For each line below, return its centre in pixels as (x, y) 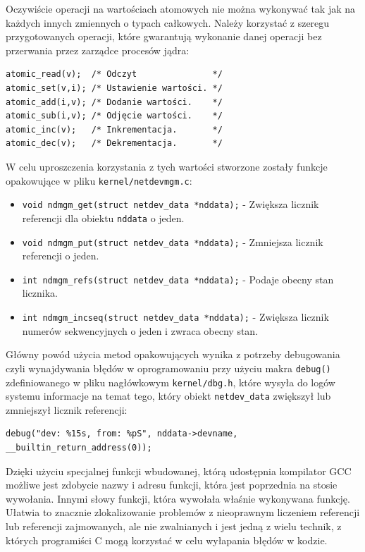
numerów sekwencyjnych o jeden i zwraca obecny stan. (140, 330)
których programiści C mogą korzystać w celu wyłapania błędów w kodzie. (167, 540)
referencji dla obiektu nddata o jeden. (103, 217)
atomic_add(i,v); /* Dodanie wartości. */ (114, 102)
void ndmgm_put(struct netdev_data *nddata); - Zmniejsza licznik (173, 241)
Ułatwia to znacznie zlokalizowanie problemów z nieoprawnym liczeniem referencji (183, 512)
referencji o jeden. (61, 256)
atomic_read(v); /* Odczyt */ (114, 74)
